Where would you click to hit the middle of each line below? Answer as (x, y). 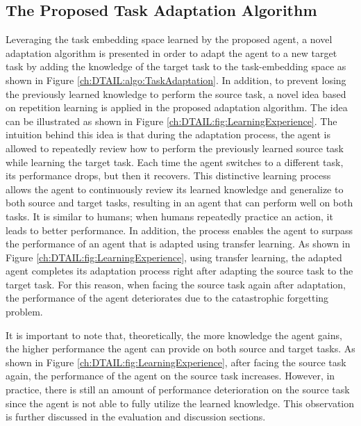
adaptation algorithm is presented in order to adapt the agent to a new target (171, 52)
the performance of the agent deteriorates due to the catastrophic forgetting (167, 298)
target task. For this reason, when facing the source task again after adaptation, (176, 284)
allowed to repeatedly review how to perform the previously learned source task (175, 148)
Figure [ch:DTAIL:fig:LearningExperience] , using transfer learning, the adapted (174, 257)
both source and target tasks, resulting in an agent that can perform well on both (179, 203)
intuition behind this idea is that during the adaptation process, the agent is (168, 134)
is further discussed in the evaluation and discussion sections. (136, 417)
